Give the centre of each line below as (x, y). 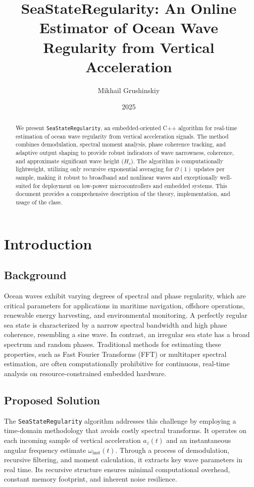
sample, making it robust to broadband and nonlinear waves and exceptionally (117, 177)
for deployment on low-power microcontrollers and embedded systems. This (130, 185)
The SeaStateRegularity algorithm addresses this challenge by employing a (120, 420)
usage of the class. (39, 202)
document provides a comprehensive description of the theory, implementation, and (123, 194)
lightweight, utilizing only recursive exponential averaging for (94, 169)
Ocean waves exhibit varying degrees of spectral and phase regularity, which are (125, 296)
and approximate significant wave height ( (70, 161)
